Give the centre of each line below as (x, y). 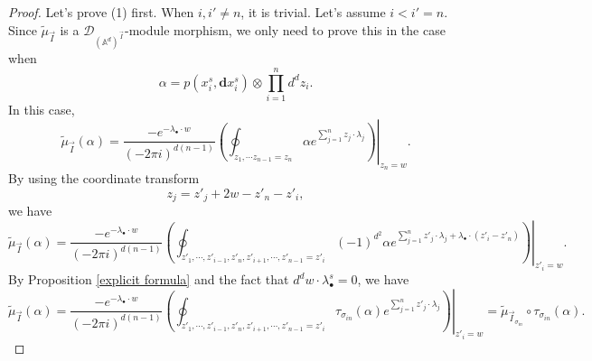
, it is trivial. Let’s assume (313, 12)
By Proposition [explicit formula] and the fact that (149, 279)
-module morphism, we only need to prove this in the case (285, 29)
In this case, (42, 110)
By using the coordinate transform (104, 177)
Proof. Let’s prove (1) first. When (101, 12)
